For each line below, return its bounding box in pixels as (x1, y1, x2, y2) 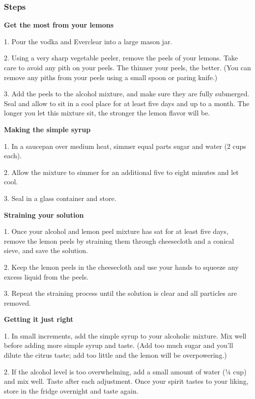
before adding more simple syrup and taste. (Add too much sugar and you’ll (4, 340, 233, 350)
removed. (4, 297, 31, 308)
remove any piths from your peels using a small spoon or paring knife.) (4, 72, 218, 82)
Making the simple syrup (4, 124, 91, 134)
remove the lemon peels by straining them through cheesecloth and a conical (4, 235, 234, 246)
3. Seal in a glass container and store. (4, 193, 116, 203)
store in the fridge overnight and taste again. (4, 385, 139, 396)
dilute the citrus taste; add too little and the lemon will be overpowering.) (4, 350, 227, 360)
